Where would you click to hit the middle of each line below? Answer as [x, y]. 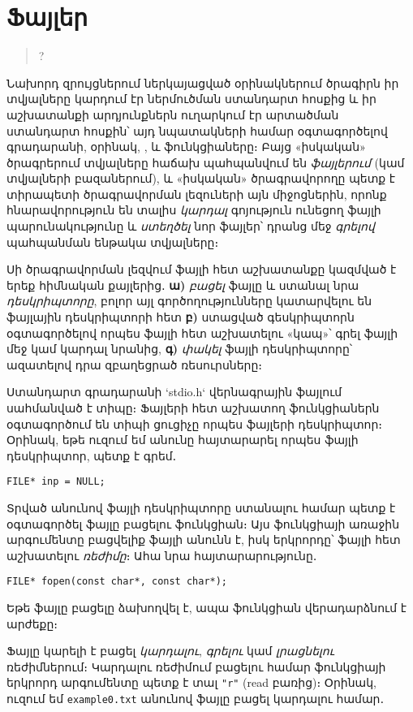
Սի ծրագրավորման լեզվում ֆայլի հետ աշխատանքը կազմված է [202, 269]
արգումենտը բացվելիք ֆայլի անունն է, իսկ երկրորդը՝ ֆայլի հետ [204, 539]
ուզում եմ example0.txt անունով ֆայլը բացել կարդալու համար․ [196, 699]
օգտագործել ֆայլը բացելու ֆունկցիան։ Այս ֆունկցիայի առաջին [203, 523]
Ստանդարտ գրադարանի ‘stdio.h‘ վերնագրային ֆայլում [174, 392]
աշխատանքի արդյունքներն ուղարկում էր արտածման [173, 114]
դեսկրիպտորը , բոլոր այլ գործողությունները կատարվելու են [189, 301]
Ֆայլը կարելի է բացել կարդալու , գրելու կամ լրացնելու [170, 651]
